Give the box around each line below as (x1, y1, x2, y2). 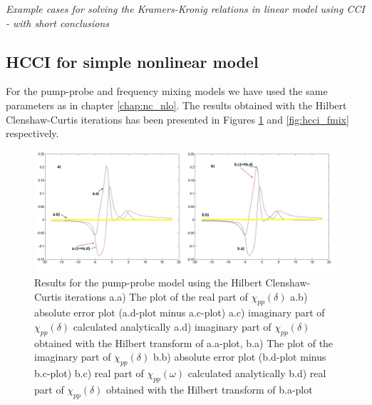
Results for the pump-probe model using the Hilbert (34, 274, 262, 289)
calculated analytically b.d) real (187, 366, 326, 381)
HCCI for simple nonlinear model (6, 50, 259, 72)
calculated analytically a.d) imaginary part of (73, 319, 272, 334)
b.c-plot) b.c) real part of (34, 366, 144, 381)
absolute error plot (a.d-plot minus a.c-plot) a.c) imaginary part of (34, 305, 325, 320)
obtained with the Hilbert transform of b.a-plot (106, 381, 313, 396)
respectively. (6, 126, 59, 141)
